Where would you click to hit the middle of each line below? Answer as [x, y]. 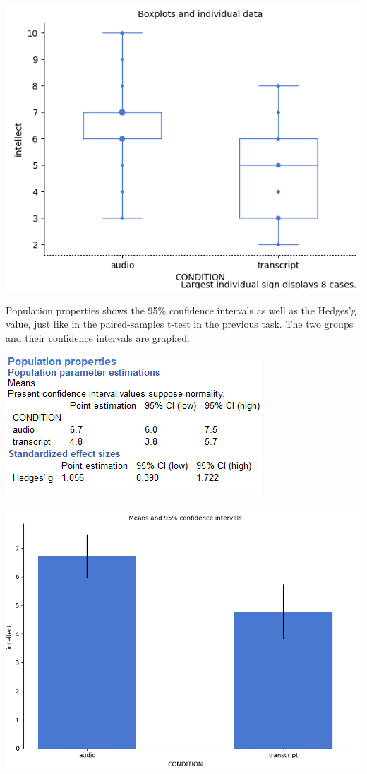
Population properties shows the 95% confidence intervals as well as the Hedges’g [181, 310]
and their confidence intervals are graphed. [98, 337]
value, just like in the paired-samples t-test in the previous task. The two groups [180, 324]
